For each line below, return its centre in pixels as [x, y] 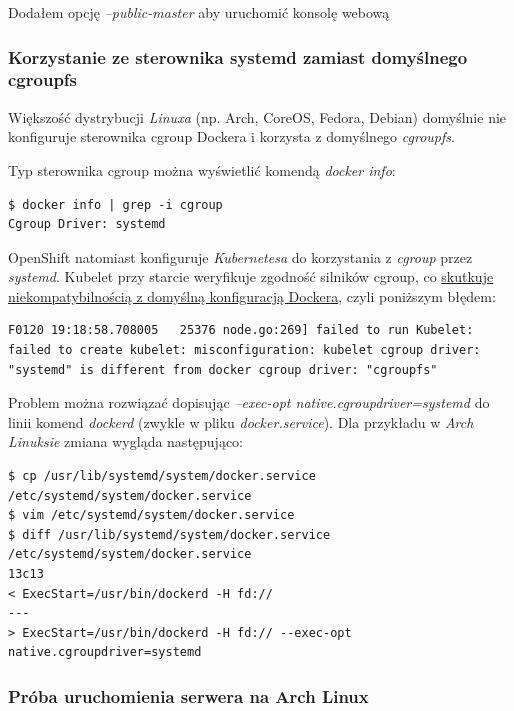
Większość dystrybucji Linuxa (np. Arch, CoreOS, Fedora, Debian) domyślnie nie [257, 116]
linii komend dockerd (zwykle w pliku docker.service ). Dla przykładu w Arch [241, 421]
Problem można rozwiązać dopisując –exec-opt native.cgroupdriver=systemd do [249, 402]
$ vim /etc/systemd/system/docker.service [151, 515]
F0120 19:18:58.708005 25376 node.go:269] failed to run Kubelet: [241, 330]
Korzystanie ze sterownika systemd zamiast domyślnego [238, 56]
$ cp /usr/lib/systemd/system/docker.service [162, 476]
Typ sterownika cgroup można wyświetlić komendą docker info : [202, 169]
